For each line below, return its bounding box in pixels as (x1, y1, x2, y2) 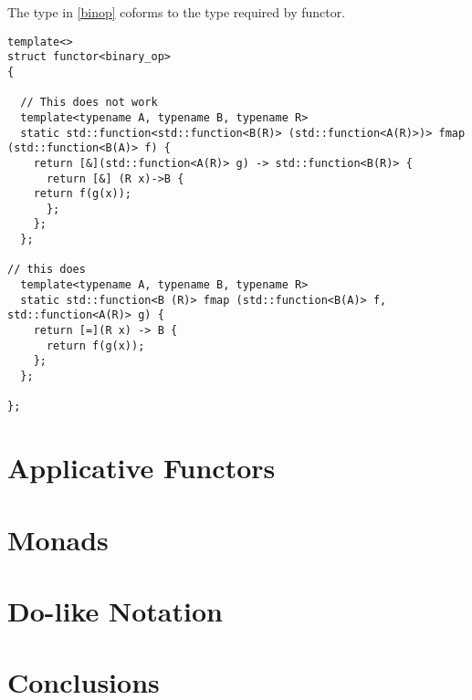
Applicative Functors (7, 449, 276, 486)
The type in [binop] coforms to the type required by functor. (7, 3, 346, 21)
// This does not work (20, 96, 158, 110)
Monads (7, 520, 109, 558)
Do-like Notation (7, 591, 223, 629)
